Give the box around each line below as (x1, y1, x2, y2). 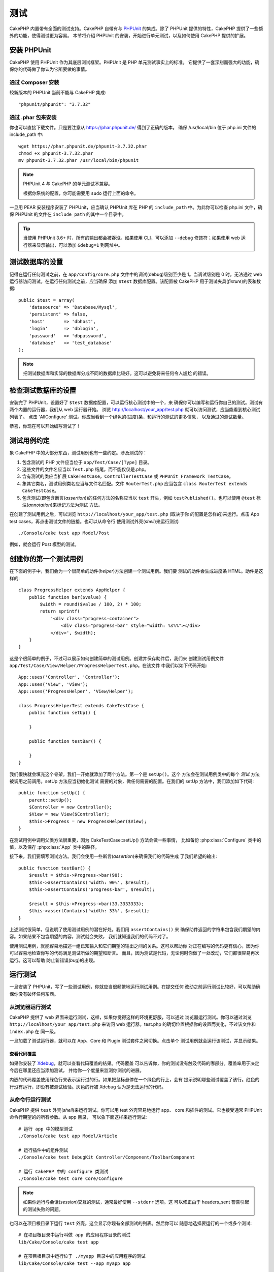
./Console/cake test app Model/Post (18, 530, 110, 536)
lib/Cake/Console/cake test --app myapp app (18, 1260, 131, 1266)
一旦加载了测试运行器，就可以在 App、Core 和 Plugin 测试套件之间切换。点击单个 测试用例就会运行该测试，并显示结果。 (9, 1038, 261, 1044)
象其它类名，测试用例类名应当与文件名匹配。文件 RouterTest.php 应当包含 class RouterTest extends (22, 480, 248, 486)
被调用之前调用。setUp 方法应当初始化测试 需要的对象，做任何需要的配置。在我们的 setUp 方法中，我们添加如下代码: (9, 778, 254, 784)
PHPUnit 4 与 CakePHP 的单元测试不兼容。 (23, 181, 113, 187)
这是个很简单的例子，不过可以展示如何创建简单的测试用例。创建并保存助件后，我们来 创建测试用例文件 (9, 655, 224, 661)
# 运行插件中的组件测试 (18, 1147, 68, 1153)
